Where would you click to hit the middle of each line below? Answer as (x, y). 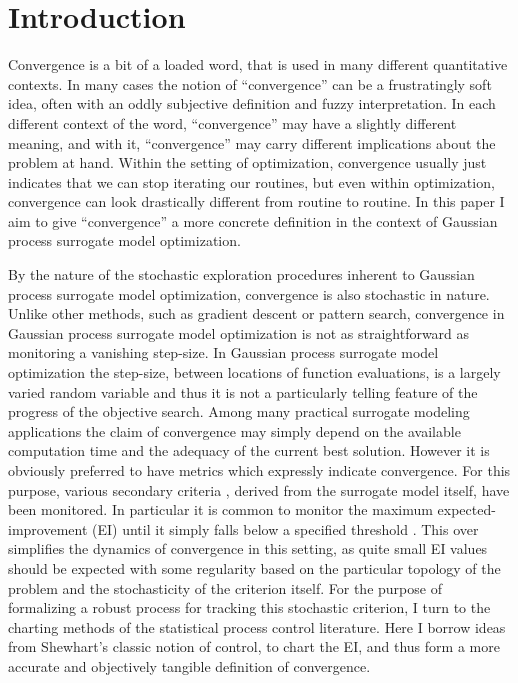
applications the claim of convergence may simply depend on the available (234, 430)
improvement (48, 528)
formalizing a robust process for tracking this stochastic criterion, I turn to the (249, 607)
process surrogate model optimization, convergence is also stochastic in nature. (249, 293)
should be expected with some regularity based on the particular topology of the (254, 567)
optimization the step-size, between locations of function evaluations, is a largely (254, 372)
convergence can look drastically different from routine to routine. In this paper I (256, 201)
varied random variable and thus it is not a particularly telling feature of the (243, 391)
